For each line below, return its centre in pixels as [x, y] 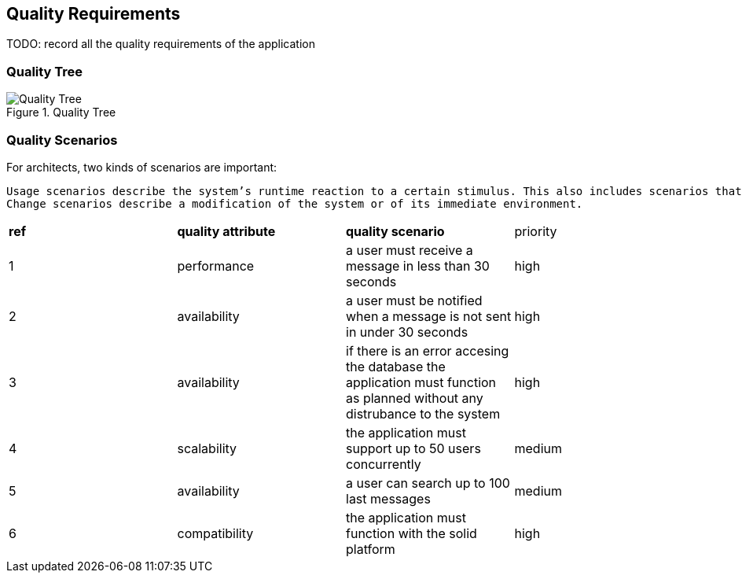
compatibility [215, 533]
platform [371, 549]
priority [536, 231]
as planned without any [415, 398]
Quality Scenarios [62, 140]
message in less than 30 [418, 266]
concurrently [384, 464]
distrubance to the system [423, 413]
